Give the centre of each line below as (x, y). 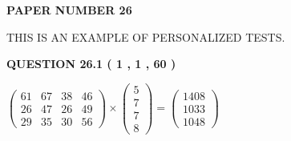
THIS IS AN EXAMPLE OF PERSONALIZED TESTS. (146, 36)
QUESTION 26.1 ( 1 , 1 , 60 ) (91, 64)
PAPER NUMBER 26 (69, 10)
